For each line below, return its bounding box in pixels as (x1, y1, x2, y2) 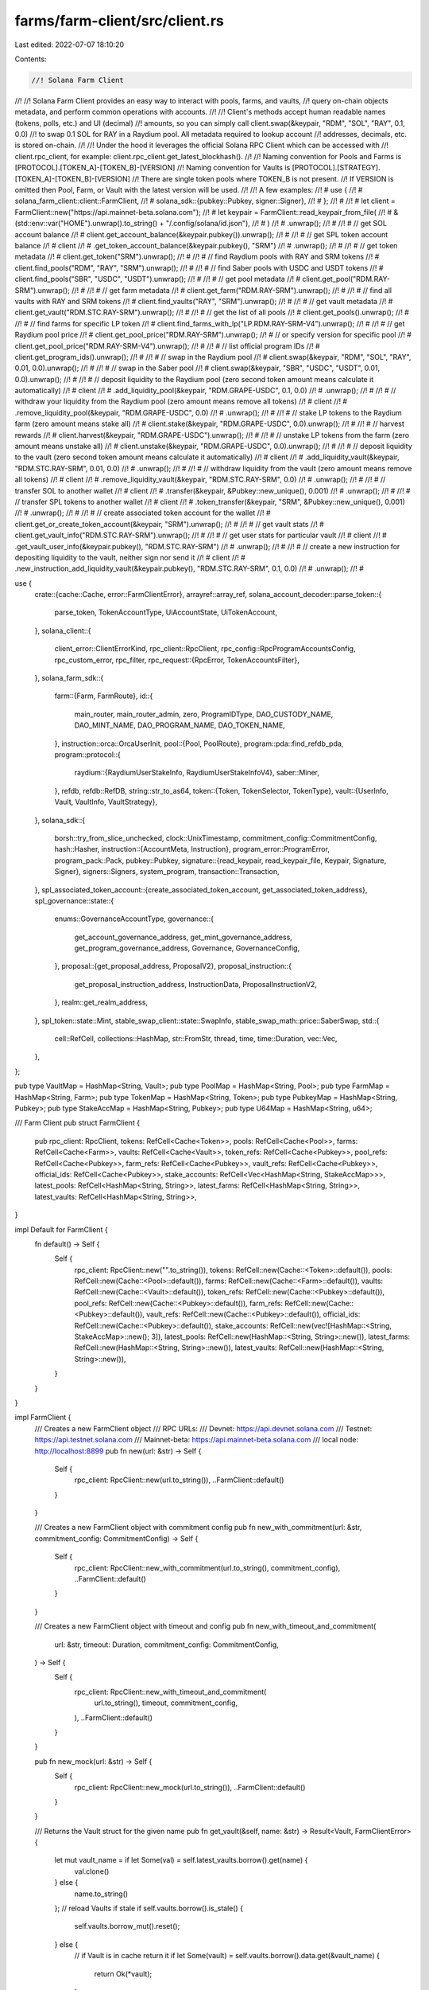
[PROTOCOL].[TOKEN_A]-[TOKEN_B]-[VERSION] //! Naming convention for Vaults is (14, 163, 291, 173)
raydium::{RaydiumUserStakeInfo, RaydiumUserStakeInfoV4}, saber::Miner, (74, 768, 320, 778)
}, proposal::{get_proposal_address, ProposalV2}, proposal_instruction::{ (54, 962, 292, 971)
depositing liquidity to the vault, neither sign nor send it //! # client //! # (14, 552, 245, 562)
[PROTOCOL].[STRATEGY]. (292, 163, 381, 173)
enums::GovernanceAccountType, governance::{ (54, 914, 214, 923)
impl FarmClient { (14, 1413, 71, 1422)
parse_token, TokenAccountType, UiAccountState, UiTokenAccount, (54, 607, 278, 617)
